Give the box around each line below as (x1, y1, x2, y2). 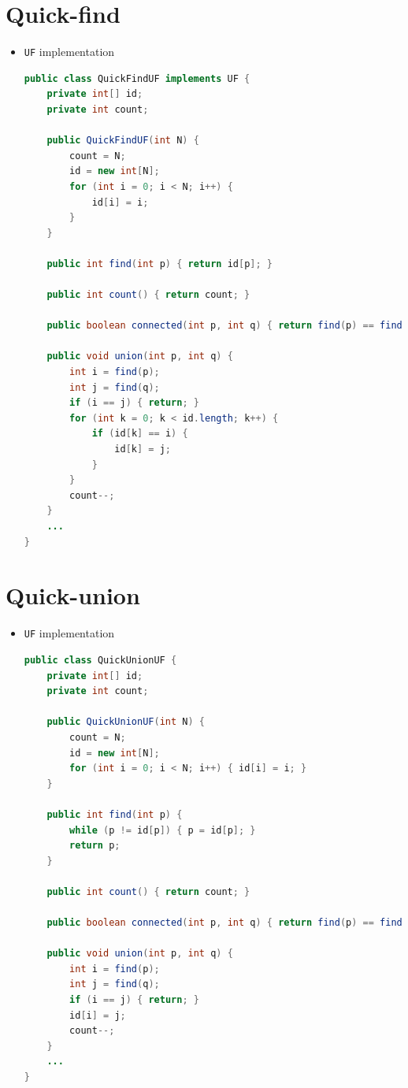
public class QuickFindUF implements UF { (24, 72, 250, 84)
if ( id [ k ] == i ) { (91, 428, 188, 440)
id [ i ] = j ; (69, 1009, 126, 1021)
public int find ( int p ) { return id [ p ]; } (46, 258, 273, 269)
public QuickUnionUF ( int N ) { (46, 716, 205, 728)
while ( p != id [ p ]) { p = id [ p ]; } (69, 824, 256, 836)
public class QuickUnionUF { (24, 654, 177, 666)
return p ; (69, 840, 121, 852)
